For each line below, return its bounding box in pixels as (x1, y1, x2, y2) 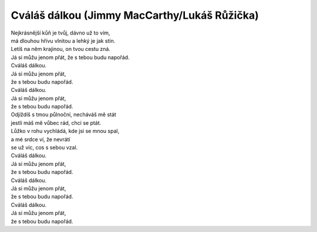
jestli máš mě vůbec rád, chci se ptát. (11, 119, 102, 126)
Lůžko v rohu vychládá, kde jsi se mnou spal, (11, 128, 120, 135)
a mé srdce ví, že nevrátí (11, 135, 70, 143)
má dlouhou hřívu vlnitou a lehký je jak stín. (11, 37, 116, 44)
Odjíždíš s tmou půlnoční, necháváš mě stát (11, 111, 117, 118)
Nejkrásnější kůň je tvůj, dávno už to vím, (11, 29, 110, 36)
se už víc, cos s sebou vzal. (11, 144, 78, 151)
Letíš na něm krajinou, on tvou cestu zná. (11, 46, 111, 53)
